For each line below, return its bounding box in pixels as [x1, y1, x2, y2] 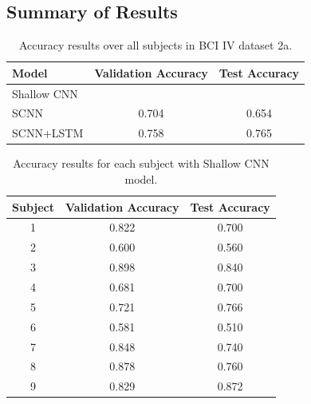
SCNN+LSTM [12, 125, 84, 141]
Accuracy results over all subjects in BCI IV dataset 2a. [19, 37, 293, 53]
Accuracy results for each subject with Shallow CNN [13, 155, 270, 172]
